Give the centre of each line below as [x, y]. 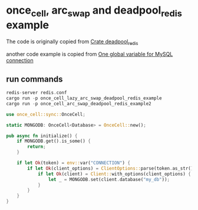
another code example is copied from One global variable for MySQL [90, 54]
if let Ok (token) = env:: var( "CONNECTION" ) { [74, 163]
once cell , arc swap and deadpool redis [94, 11]
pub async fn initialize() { [42, 136]
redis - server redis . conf [37, 93]
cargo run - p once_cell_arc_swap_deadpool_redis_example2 [79, 104]
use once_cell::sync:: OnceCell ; [46, 114]
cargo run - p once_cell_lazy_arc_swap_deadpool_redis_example [84, 98]
